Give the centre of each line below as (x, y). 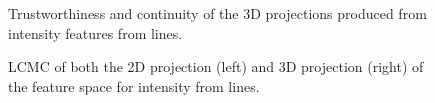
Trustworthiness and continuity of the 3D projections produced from (217, 13)
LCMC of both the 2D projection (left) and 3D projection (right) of (216, 66)
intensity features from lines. (95, 32)
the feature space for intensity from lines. (134, 85)
